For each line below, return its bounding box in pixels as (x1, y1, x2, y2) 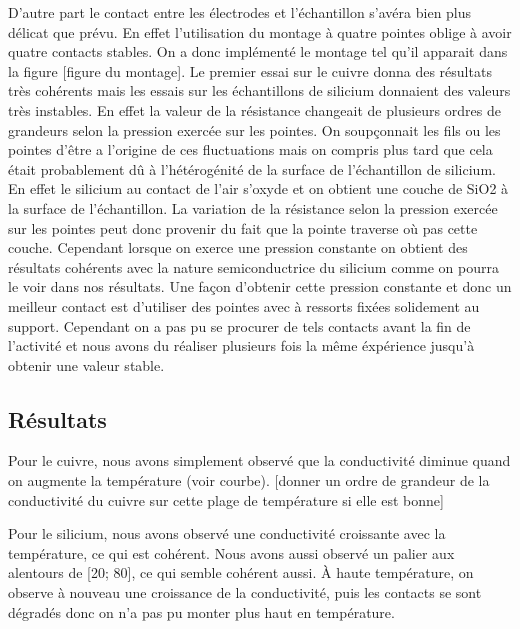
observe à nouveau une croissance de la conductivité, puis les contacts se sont (8, 582, 482, 603)
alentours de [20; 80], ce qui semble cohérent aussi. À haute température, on (8, 562, 474, 583)
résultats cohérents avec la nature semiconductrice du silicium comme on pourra (8, 256, 499, 277)
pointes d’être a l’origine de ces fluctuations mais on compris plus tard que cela (8, 139, 493, 160)
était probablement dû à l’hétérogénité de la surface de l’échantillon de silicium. (8, 158, 496, 179)
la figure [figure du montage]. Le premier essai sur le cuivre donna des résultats (8, 60, 492, 81)
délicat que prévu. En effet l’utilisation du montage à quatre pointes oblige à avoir (8, 21, 512, 42)
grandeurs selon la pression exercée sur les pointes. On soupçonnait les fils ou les (8, 119, 501, 140)
